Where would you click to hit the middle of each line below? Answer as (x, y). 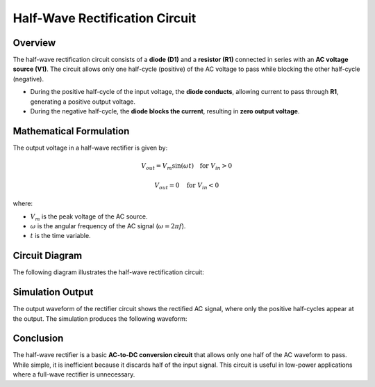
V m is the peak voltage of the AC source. (89, 217)
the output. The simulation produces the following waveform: (100, 318)
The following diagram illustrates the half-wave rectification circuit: (108, 272)
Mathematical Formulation (71, 131)
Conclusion (38, 339)
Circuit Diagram (48, 256)
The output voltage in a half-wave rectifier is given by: (90, 148)
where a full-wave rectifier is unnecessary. (74, 374)
